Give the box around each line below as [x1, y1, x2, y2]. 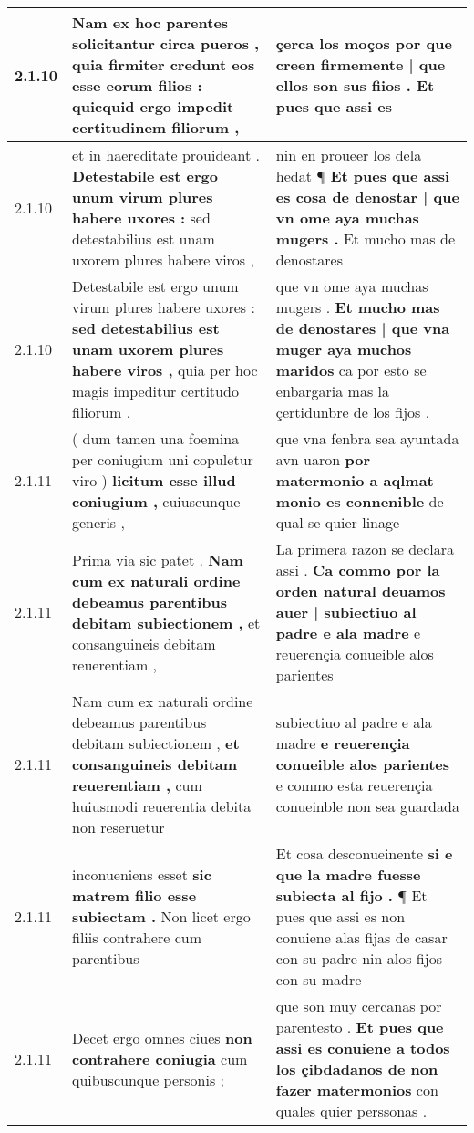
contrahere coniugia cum [72, 1047, 248, 1069]
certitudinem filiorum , [72, 117, 240, 138]
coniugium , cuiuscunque [72, 491, 241, 512]
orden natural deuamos [275, 580, 446, 601]
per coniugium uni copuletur [72, 449, 253, 470]
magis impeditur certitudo [72, 380, 239, 401]
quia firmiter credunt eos [72, 54, 255, 75]
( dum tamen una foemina [72, 428, 240, 449]
